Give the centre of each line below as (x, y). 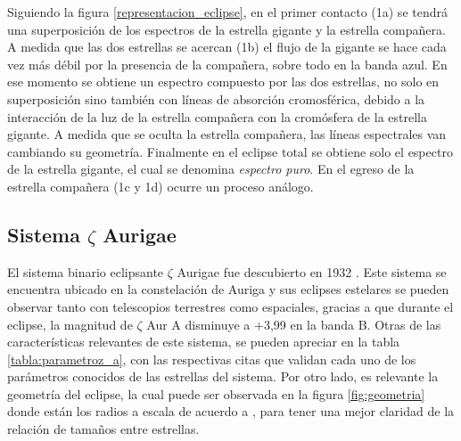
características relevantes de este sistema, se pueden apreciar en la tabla (204, 342)
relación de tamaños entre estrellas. (103, 429)
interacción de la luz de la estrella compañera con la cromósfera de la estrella (217, 116)
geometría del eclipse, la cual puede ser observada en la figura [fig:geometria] (216, 393)
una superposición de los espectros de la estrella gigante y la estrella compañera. (226, 29)
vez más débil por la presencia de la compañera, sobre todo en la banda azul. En (227, 64)
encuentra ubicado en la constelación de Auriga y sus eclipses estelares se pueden (228, 289)
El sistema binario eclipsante (86, 271)
